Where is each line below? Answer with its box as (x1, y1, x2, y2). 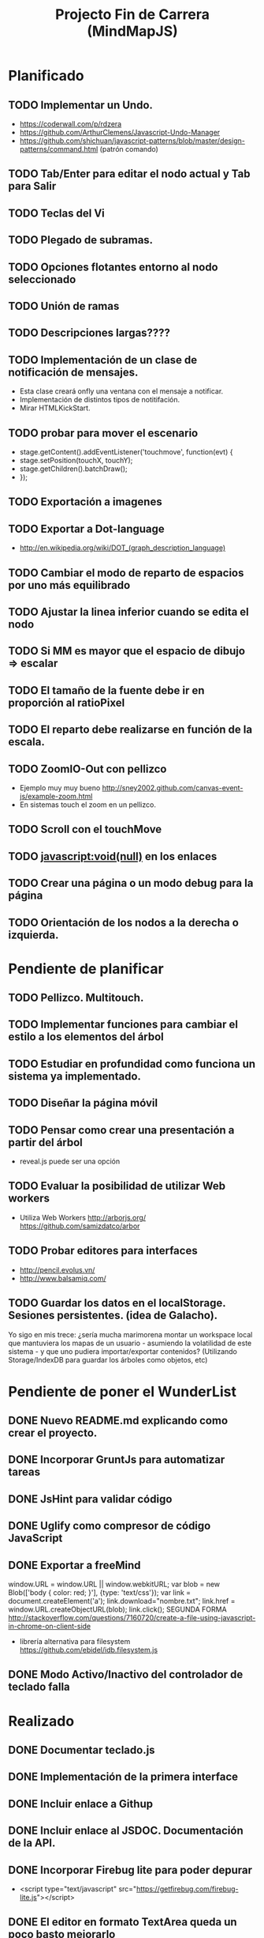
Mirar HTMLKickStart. (19, 403, 91, 413)
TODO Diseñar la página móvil (8, 1096, 158, 1110)
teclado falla (8, 1680, 71, 1694)
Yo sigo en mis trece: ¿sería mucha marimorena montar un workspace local (8, 1329, 253, 1339)
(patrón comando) (99, 145, 159, 153)
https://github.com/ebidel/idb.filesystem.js (19, 1646, 158, 1655)
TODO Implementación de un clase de (8, 353, 198, 367)
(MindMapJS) (86, 22, 179, 40)
